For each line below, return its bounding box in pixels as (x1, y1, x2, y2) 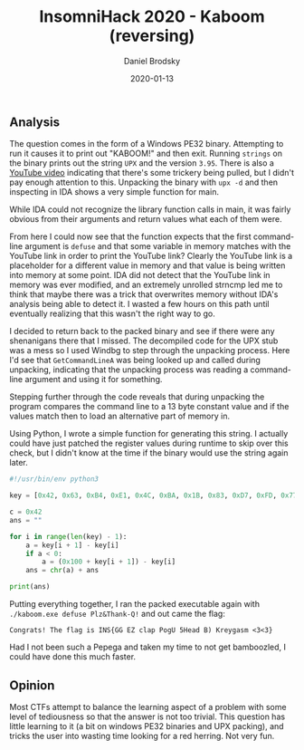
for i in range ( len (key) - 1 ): (9, 532, 128, 541)
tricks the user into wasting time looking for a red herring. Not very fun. (9, 730, 275, 741)
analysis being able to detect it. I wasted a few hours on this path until (9, 299, 270, 310)
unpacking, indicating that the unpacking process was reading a (9, 364, 249, 375)
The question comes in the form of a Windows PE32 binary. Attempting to (9, 139, 284, 149)
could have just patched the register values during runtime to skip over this (9, 437, 289, 449)
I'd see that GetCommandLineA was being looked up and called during (9, 355, 261, 366)
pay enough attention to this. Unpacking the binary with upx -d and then (9, 177, 279, 187)
